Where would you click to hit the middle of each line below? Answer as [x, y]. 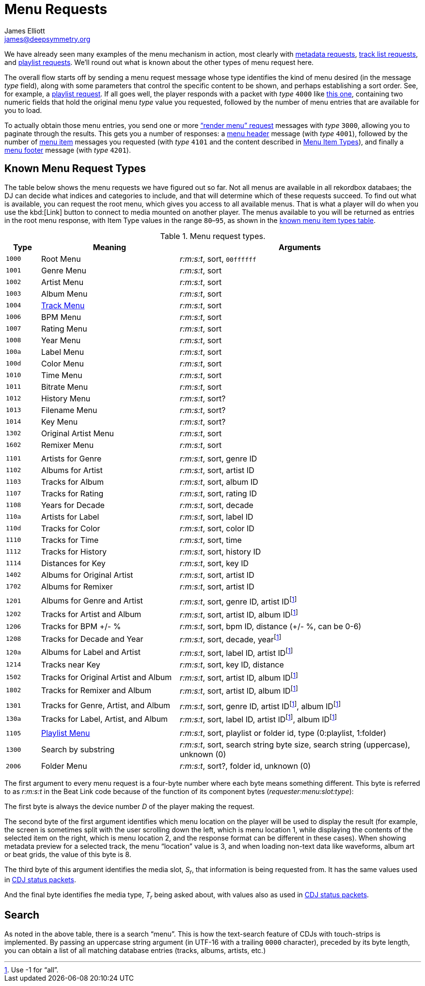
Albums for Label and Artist [91, 652]
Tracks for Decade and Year [92, 639]
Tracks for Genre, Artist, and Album [105, 706]
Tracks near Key [71, 664]
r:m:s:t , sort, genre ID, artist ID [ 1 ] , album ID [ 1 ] [260, 705]
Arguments [300, 247]
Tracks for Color [71, 528]
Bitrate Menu [64, 387]
